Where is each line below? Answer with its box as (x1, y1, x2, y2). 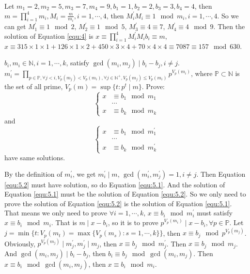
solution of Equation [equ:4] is (4, 30, 94, 41)
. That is (51, 217, 77, 228)
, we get (72, 168, 96, 179)
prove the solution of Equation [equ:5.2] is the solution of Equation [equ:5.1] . (4, 198, 232, 208)
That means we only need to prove (4, 208, 108, 218)
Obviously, (4, 238, 35, 248)
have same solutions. (4, 152, 65, 163)
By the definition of (4, 168, 62, 179)
